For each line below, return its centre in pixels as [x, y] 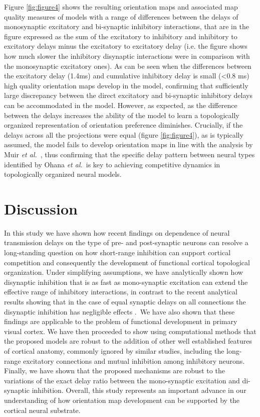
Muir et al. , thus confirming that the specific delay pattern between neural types [129, 154]
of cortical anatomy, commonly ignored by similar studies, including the [114, 350]
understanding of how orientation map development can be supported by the [122, 400]
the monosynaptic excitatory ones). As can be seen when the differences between [128, 66]
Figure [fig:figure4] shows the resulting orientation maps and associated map [121, 7]
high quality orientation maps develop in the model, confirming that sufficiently [126, 85]
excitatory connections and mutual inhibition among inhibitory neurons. [134, 360]
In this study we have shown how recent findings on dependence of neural [117, 232]
